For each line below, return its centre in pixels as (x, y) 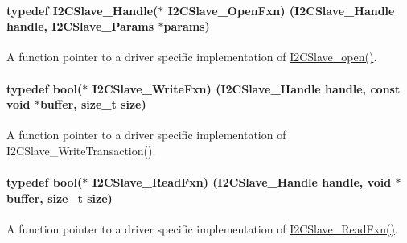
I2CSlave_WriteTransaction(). (81, 150)
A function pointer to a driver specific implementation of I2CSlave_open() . (192, 57)
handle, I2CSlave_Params (80, 26)
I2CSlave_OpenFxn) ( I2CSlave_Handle (281, 10)
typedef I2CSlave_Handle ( (82, 10)
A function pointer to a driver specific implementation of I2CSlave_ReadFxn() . (202, 228)
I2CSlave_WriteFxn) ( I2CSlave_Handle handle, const (246, 88)
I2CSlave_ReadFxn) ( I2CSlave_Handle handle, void (242, 182)
